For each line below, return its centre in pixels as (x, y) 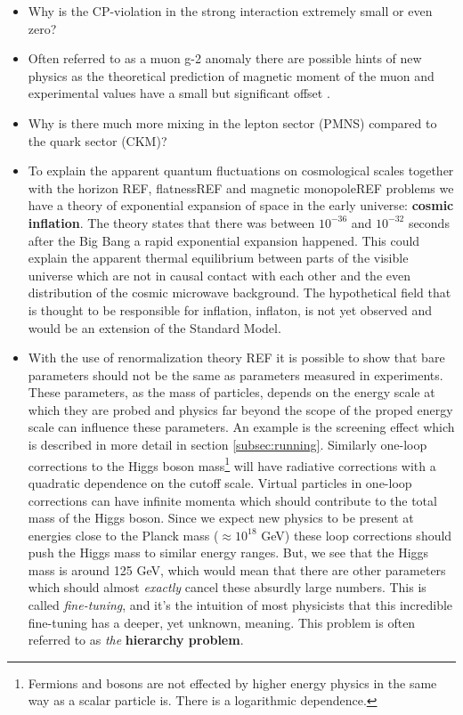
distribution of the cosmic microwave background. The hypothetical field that (240, 292)
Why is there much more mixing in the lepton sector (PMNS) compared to (232, 122)
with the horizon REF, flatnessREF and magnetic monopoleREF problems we (241, 187)
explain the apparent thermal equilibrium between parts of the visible (218, 258)
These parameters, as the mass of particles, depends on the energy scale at (231, 392)
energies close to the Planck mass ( (123, 535)
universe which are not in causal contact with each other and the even (219, 275)
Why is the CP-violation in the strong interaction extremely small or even (230, 11)
